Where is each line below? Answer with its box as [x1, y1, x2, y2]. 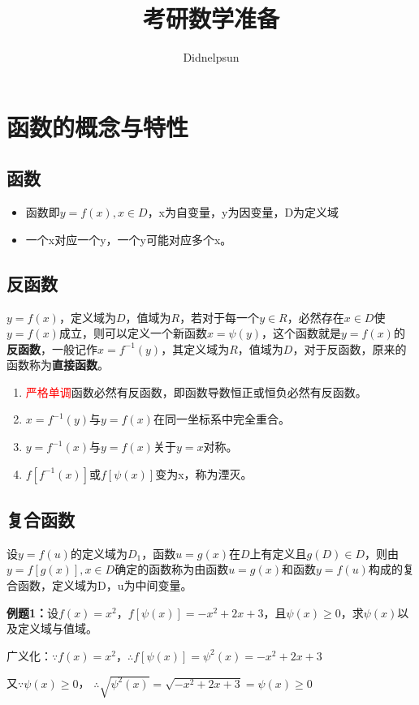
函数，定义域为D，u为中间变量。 [17, 577, 192, 594]
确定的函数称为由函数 [114, 561, 229, 578]
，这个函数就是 [261, 325, 342, 342]
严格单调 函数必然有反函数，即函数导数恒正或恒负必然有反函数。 [25, 383, 367, 400]
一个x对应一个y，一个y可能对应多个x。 [25, 230, 232, 247]
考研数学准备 [142, 2, 279, 35]
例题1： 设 [6, 604, 59, 621]
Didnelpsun [183, 49, 240, 66]
